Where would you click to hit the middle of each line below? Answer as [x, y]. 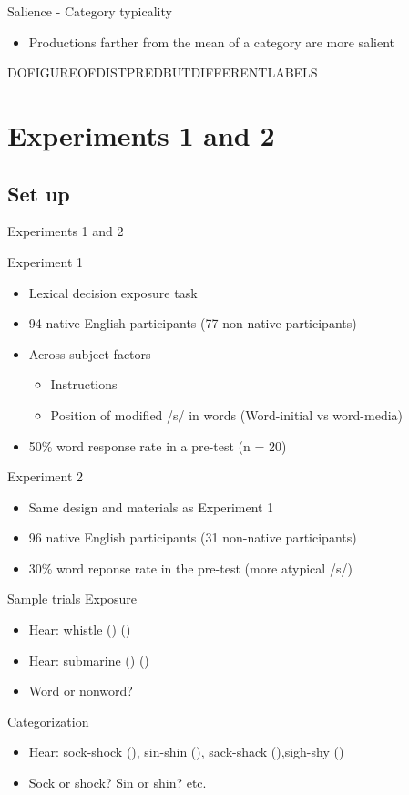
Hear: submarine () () [89, 660]
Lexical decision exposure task [113, 292]
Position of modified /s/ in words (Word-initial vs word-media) [227, 414]
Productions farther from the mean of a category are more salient [211, 41]
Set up [39, 193]
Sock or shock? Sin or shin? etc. [118, 783]
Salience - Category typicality [90, 11]
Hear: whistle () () [80, 630]
